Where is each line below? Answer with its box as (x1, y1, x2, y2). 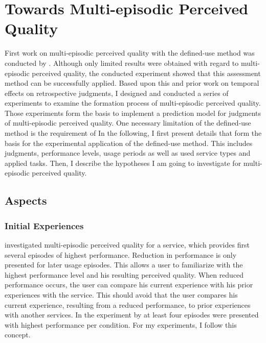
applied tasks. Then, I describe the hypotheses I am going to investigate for (5, 157, 241, 168)
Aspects (5, 192, 47, 208)
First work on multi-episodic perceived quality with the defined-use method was (5, 47, 255, 58)
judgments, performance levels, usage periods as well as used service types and (5, 148, 251, 158)
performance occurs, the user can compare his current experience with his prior (5, 279, 253, 290)
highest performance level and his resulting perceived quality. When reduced (5, 269, 244, 280)
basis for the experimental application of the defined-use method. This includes (5, 137, 253, 148)
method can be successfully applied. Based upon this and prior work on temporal (5, 78, 259, 88)
